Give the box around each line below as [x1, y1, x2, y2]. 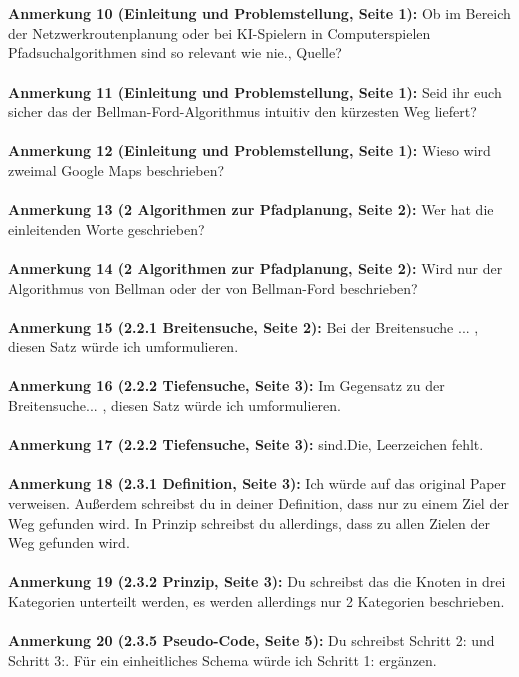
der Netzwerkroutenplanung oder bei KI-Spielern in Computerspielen [8, 22, 431, 43]
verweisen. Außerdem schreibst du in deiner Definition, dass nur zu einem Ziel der [8, 493, 509, 514]
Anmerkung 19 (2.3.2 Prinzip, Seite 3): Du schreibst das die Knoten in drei [8, 571, 506, 592]
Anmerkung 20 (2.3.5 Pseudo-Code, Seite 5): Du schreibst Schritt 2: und [8, 630, 495, 651]
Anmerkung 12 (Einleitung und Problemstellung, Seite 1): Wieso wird [8, 140, 491, 161]
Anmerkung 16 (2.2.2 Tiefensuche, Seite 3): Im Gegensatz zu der [8, 375, 445, 396]
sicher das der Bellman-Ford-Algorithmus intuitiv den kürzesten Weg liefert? [8, 101, 477, 122]
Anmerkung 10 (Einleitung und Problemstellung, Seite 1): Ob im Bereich [8, 3, 511, 24]
